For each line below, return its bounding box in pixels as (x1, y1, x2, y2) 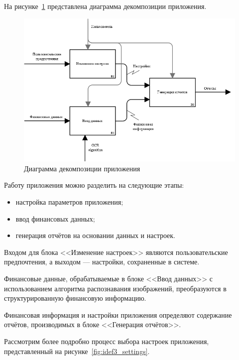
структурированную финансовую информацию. (4, 293, 146, 303)
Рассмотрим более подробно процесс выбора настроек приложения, (4, 336, 209, 346)
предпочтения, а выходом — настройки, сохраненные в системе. (4, 256, 200, 267)
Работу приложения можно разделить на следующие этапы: (4, 180, 184, 190)
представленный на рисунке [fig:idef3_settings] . (4, 346, 150, 356)
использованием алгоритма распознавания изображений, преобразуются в (4, 283, 227, 293)
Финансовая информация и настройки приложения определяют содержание (4, 309, 232, 320)
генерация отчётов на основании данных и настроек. (15, 230, 176, 240)
